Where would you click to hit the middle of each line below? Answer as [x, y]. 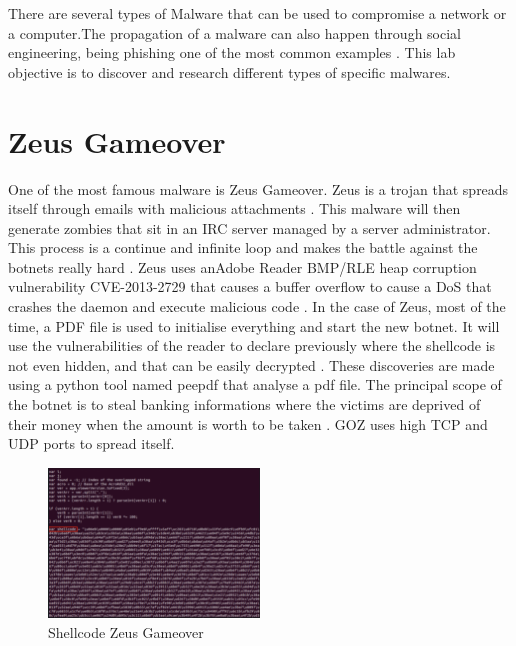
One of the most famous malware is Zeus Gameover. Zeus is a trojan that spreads [258, 188]
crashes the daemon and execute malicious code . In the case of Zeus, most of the [257, 306]
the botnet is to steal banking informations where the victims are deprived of [244, 404]
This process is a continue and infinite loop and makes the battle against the [243, 247]
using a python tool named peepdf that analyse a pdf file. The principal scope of [255, 384]
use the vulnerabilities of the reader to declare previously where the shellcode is [252, 345]
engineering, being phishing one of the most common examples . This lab [232, 52]
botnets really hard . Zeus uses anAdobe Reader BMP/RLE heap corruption [242, 266]
